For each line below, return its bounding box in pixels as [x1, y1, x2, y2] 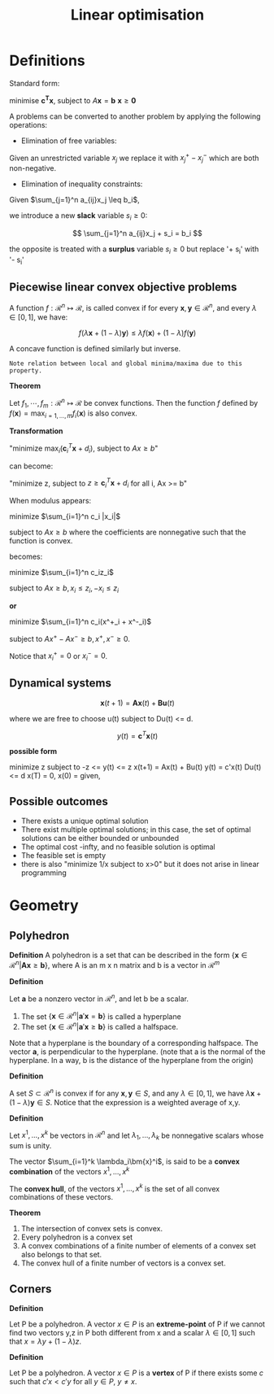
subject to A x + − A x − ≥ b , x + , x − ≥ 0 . [9, 632, 131, 643]
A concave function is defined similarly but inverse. [9, 343, 181, 353]
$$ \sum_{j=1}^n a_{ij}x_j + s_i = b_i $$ [72, 228, 202, 237]
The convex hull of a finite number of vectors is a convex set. [20, 1258, 226, 1268]
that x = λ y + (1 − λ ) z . [9, 1336, 82, 1347]
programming [20, 868, 67, 878]
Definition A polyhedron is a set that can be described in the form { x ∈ [9, 950, 248, 961]
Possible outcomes [9, 795, 109, 808]
